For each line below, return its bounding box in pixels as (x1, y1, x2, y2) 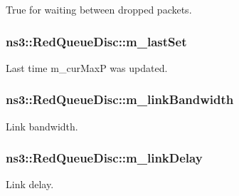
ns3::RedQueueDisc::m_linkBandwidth (6, 91, 234, 108)
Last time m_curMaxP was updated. (6, 60, 168, 75)
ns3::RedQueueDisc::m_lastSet (6, 32, 187, 50)
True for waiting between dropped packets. (6, 2, 192, 16)
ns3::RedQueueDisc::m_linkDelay (6, 149, 203, 167)
